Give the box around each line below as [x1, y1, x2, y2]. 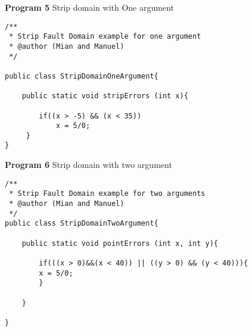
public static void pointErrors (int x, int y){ [21, 239, 218, 248]
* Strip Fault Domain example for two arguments [9, 189, 206, 198]
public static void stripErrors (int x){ [21, 92, 188, 101]
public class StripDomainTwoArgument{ [5, 219, 158, 228]
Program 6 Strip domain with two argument [5, 158, 172, 171]
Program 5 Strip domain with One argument [5, 1, 174, 13]
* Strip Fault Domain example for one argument [9, 32, 201, 41]
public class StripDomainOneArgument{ [5, 71, 158, 80]
